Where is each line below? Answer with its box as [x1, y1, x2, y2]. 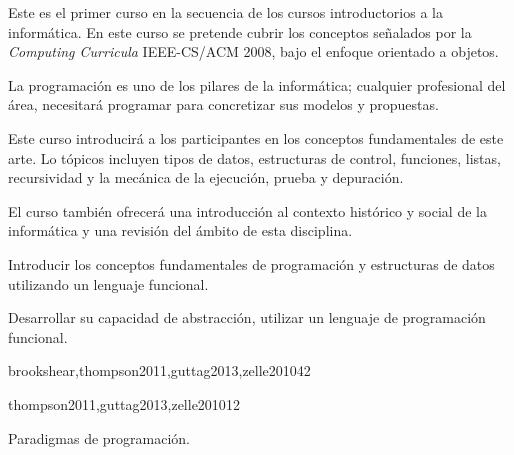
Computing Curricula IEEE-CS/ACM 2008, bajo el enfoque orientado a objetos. [8, 41, 499, 62]
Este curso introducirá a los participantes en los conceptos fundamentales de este [8, 127, 504, 148]
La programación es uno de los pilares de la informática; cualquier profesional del [8, 74, 506, 95]
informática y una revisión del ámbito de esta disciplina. [8, 220, 353, 241]
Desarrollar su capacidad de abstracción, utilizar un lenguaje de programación [8, 307, 486, 328]
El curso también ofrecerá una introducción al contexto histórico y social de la [8, 200, 487, 221]
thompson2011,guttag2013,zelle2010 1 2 [8, 393, 240, 414]
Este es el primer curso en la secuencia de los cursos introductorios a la [8, 2, 443, 22]
